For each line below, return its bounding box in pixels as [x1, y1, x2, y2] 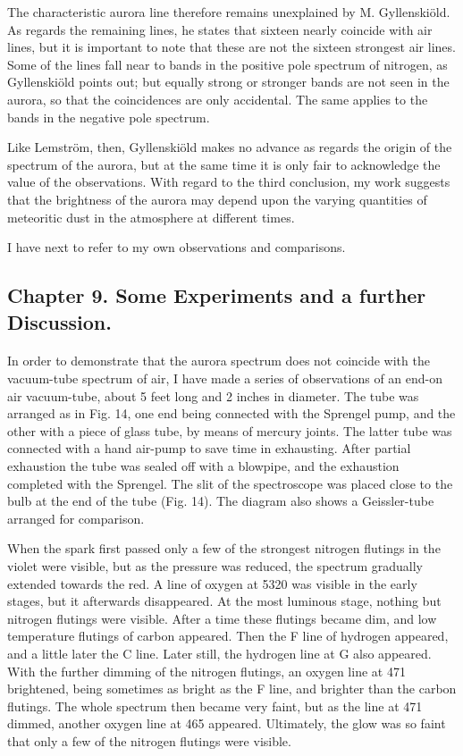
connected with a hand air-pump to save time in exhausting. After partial [7, 439, 411, 458]
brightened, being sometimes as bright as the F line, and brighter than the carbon [7, 679, 457, 698]
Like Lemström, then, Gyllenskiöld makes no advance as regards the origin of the [7, 138, 452, 156]
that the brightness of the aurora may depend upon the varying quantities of [7, 189, 427, 208]
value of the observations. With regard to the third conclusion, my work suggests [7, 172, 450, 191]
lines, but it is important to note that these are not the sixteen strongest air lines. [7, 38, 456, 56]
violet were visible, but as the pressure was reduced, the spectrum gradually [7, 557, 424, 575]
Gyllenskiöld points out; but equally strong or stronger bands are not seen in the [7, 72, 450, 91]
